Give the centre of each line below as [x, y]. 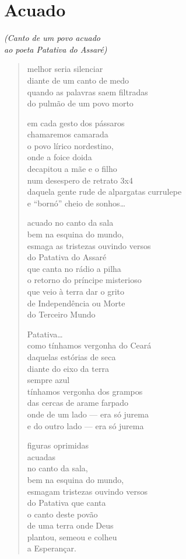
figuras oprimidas [58, 445]
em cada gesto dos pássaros [76, 123]
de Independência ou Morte [76, 303]
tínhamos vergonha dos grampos [85, 391]
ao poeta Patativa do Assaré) [56, 49]
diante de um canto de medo [78, 80]
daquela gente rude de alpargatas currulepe [104, 191]
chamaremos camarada [68, 134]
